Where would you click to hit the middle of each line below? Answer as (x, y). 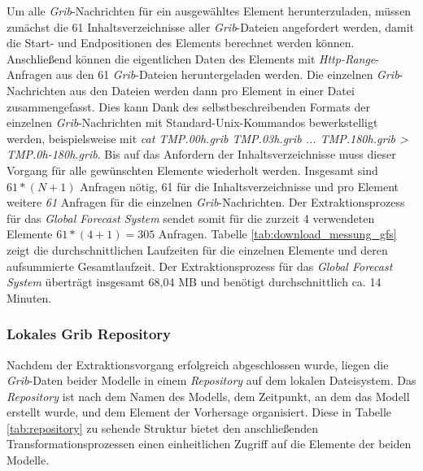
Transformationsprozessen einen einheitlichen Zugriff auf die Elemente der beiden (209, 444)
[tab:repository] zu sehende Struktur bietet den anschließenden (163, 427)
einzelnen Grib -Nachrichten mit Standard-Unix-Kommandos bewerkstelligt (192, 122)
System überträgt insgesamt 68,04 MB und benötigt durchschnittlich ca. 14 (194, 282)
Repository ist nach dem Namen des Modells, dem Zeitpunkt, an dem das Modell (208, 396)
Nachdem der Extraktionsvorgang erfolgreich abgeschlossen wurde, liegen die (198, 364)
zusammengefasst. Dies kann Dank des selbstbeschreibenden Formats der (189, 106)
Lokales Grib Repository (89, 334)
